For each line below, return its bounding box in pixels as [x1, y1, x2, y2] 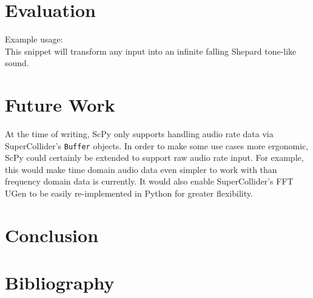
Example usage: [5, 33, 63, 46]
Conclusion [5, 222, 99, 247]
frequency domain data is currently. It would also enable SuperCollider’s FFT [5, 175, 294, 188]
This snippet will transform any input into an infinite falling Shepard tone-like [5, 44, 297, 57]
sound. [5, 56, 29, 69]
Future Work [5, 92, 115, 117]
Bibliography [5, 270, 115, 295]
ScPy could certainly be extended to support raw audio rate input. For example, [5, 151, 304, 164]
